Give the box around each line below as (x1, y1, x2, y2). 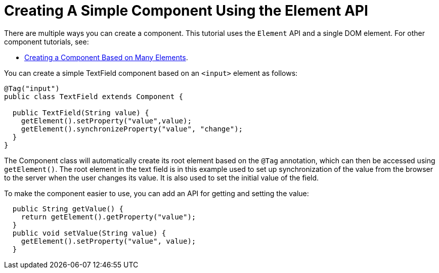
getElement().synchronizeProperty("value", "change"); (21, 124, 243, 133)
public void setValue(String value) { (12, 229, 166, 237)
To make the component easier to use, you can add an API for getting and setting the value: (4, 189, 309, 198)
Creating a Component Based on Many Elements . (24, 53, 188, 62)
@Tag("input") (4, 84, 60, 93)
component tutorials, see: (4, 37, 89, 46)
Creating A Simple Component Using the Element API (4, 2, 368, 19)
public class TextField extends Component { (4, 92, 184, 101)
